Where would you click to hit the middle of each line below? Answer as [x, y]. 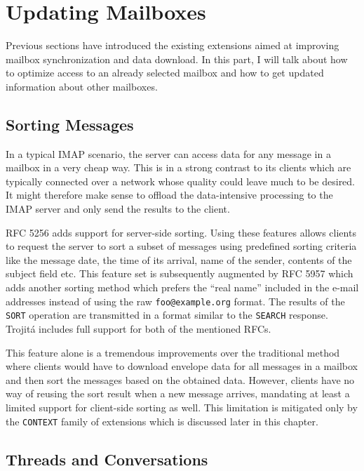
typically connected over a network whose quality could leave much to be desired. [181, 181]
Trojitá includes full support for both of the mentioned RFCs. [139, 328]
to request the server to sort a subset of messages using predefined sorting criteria [181, 246]
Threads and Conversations [107, 459]
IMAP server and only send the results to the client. [118, 209]
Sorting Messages [70, 124]
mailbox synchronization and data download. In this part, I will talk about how [177, 59]
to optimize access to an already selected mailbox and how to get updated [165, 73]
